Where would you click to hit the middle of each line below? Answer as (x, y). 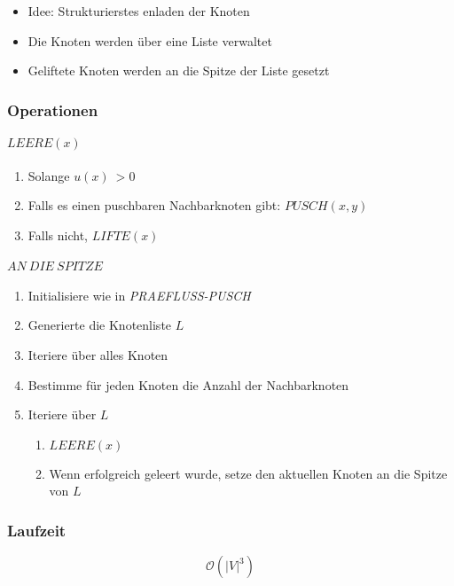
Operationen (53, 109)
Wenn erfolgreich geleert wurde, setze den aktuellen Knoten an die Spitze (248, 473)
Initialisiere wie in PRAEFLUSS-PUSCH (139, 295)
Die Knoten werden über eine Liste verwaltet (150, 40)
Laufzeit (37, 530)
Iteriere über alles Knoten (98, 355)
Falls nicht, (58, 235)
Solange (49, 175)
